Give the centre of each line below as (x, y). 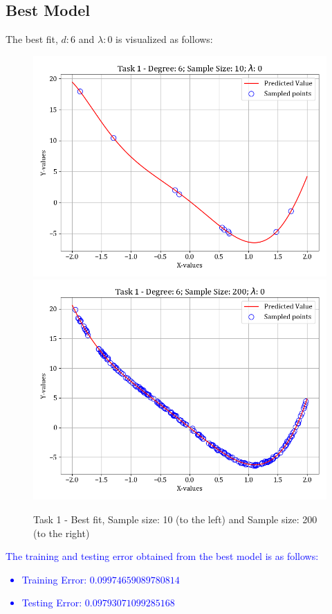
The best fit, (32, 39)
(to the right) (62, 533)
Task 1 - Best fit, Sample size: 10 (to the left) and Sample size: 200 (175, 519)
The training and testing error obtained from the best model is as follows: (162, 556)
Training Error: (54, 579)
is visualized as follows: (164, 39)
